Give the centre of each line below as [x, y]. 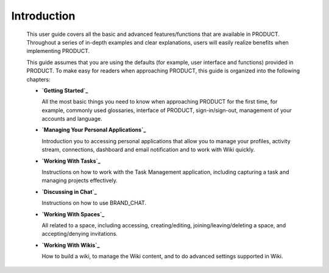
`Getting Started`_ [65, 90]
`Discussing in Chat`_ [69, 191]
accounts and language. [72, 119]
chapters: [39, 79]
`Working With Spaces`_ [73, 214]
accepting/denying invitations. [80, 234]
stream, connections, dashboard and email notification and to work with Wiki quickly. [148, 150]
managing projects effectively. [80, 180]
